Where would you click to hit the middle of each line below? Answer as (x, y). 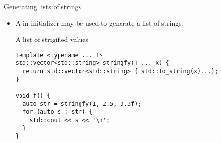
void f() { (33, 96)
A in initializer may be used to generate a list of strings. (99, 23)
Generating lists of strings (42, 6)
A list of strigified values (52, 39)
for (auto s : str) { (58, 112)
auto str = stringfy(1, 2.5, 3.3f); (82, 104)
